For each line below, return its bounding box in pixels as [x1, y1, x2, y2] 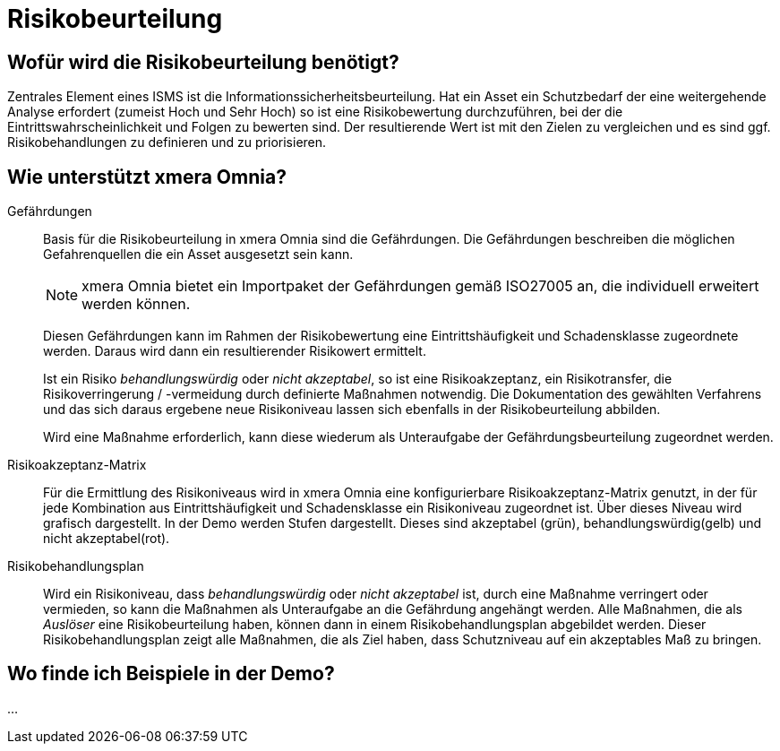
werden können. [81, 295, 191, 314]
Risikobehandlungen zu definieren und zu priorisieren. [7, 134, 327, 151]
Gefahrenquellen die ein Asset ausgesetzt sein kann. [43, 246, 354, 263]
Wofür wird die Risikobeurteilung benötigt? [7, 50, 399, 73]
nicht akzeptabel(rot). [43, 531, 170, 547]
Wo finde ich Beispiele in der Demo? [7, 662, 335, 686]
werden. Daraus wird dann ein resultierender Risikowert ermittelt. [43, 343, 426, 359]
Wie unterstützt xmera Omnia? [7, 165, 287, 188]
